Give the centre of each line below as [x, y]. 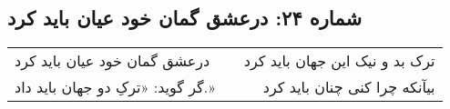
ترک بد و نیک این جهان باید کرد [339, 61]
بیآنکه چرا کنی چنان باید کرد [349, 87]
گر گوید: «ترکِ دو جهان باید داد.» [115, 87]
